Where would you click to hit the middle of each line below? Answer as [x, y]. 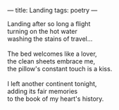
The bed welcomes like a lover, [52, 54]
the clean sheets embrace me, [51, 61]
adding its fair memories [43, 91]
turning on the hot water [42, 31]
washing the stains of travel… [50, 39]
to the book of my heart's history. [56, 99]
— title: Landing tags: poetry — [52, 10]
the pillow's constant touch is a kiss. [60, 69]
